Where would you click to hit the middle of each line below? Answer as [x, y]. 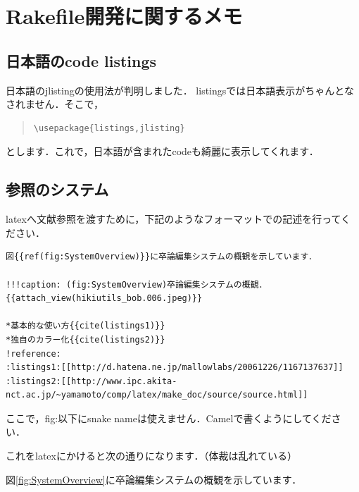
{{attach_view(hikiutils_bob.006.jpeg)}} [104, 299]
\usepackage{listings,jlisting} [109, 128]
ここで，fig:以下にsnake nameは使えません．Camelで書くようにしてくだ [169, 418]
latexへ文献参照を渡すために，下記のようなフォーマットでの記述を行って [174, 219]
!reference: [33, 353]
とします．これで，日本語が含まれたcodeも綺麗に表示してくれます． [162, 151]
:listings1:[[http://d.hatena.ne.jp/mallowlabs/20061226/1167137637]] [175, 368]
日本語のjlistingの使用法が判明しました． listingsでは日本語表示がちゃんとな [180, 90]
